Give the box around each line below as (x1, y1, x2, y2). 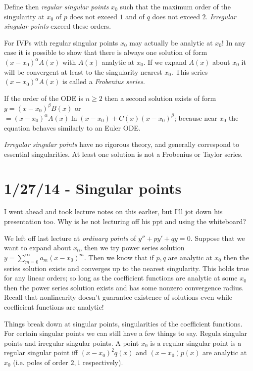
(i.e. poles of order (13, 357, 68, 367)
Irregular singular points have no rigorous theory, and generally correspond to (4, 139, 239, 149)
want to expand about (4, 242, 71, 253)
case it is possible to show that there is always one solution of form (4, 47, 207, 57)
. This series (171, 66, 208, 77)
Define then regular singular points (4, 1, 109, 11)
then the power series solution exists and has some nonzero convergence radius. (4, 282, 244, 292)
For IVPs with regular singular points (4, 37, 118, 47)
